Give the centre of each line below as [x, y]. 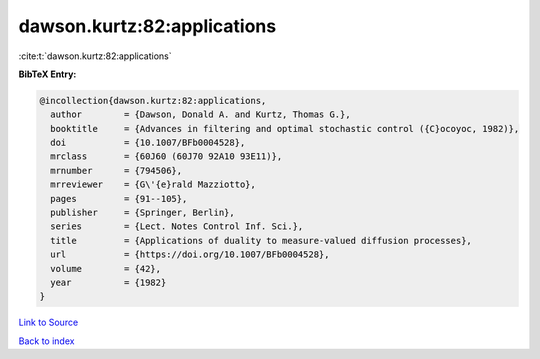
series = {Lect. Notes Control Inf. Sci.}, [177, 226]
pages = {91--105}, [119, 198]
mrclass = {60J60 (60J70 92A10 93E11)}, [166, 156]
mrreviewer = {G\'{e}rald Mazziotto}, [153, 184]
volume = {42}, [106, 268]
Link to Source [48, 322]
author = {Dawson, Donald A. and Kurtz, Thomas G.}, [200, 114]
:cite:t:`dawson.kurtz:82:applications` [95, 56]
